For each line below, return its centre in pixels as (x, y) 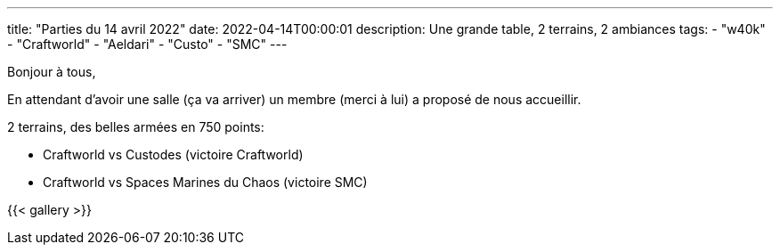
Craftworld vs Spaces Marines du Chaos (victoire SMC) (205, 182)
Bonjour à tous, (52, 72)
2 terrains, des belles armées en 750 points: (136, 127)
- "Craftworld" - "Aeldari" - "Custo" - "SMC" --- (147, 44)
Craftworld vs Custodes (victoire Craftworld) (173, 154)
